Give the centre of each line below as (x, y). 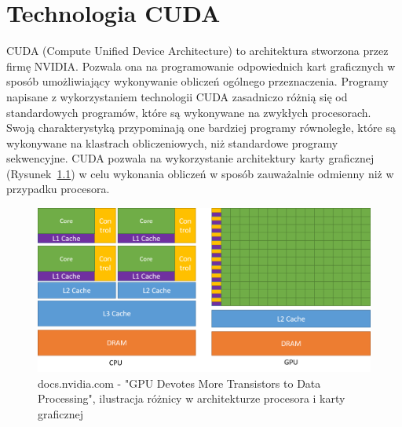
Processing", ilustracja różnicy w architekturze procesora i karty (192, 398)
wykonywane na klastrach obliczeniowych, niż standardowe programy (172, 142)
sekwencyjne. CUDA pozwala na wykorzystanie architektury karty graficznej (190, 158)
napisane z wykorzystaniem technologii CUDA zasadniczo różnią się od (177, 96)
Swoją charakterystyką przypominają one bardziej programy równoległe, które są (201, 128)
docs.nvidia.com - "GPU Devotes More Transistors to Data (179, 383)
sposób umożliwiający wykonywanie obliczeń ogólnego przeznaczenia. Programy (197, 81)
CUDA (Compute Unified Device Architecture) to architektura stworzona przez (197, 51)
